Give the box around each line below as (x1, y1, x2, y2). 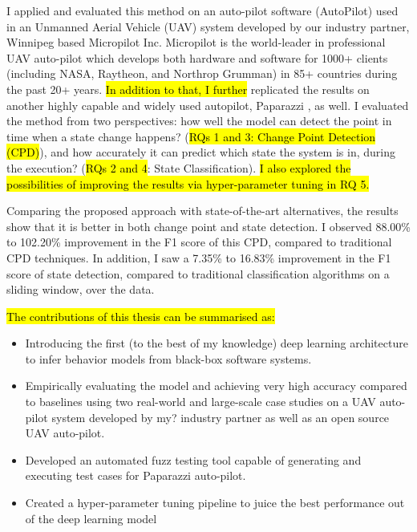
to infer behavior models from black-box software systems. (25, 350, 312, 367)
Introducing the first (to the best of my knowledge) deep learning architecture (25, 335, 408, 351)
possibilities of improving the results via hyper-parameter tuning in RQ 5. (6, 175, 370, 192)
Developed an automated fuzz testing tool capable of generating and (25, 451, 362, 468)
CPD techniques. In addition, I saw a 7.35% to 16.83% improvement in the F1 (6, 249, 391, 266)
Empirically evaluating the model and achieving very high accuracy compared (25, 377, 407, 394)
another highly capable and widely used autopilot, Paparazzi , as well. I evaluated (6, 96, 409, 113)
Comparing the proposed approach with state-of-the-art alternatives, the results (6, 202, 399, 219)
